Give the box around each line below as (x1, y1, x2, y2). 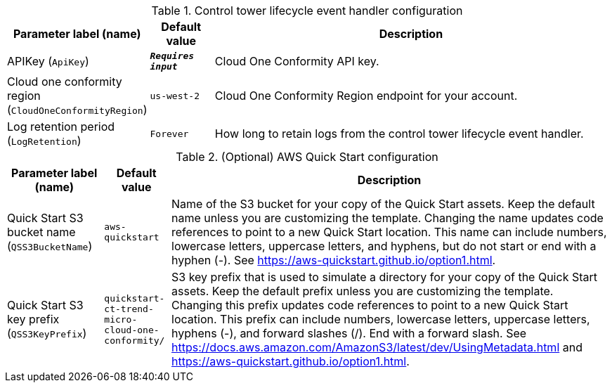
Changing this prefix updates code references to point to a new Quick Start (171, 298, 568, 312)
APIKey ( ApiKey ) (7, 54, 89, 68)
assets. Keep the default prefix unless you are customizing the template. (171, 284, 554, 298)
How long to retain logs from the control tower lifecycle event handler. (214, 127, 584, 141)
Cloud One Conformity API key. (214, 54, 379, 68)
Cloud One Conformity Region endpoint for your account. (214, 89, 518, 103)
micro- (104, 313, 138, 325)
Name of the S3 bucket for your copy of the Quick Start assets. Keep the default (171, 197, 595, 211)
